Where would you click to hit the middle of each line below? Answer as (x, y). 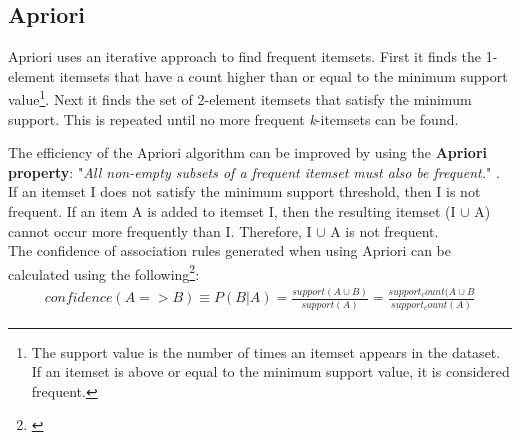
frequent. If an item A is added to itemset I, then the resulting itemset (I (232, 211)
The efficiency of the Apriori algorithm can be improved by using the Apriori (247, 152)
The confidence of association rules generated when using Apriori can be (230, 250)
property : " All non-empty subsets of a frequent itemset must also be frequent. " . (254, 171)
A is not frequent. (384, 230)
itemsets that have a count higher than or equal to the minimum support (283, 75)
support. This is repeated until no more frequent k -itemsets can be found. (233, 118)
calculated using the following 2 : (104, 272)
